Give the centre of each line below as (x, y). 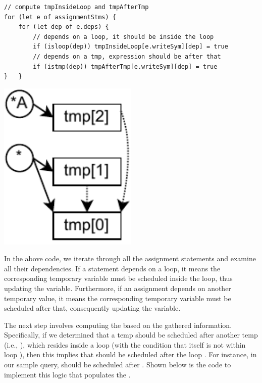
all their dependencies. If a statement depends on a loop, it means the (112, 268)
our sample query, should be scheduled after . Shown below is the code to (118, 365)
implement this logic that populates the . (67, 374)
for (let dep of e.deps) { (64, 27)
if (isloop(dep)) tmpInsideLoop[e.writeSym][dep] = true (130, 47)
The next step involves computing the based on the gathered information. (118, 325)
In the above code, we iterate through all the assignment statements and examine (130, 258)
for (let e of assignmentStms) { (60, 17)
